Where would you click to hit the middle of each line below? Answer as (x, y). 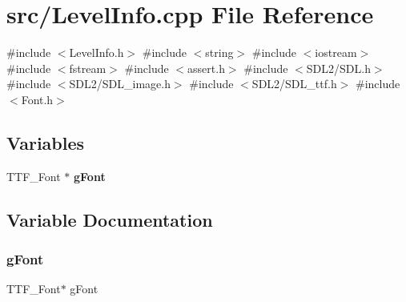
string (219, 52)
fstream (88, 68)
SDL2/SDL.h (338, 68)
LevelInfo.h (96, 52)
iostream (336, 52)
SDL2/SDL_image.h (120, 84)
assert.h (206, 68)
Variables (46, 142)
